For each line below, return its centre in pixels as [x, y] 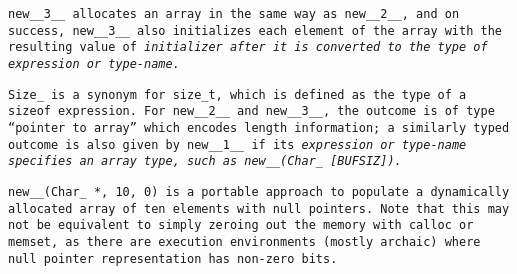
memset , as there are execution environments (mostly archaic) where [244, 241]
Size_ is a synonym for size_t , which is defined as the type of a [237, 94]
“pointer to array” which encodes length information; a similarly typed [259, 127]
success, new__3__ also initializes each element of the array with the [255, 30]
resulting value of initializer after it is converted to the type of [248, 47]
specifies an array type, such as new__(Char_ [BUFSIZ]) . [205, 161]
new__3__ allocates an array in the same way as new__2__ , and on [234, 14]
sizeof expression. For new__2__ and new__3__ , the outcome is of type [251, 111]
